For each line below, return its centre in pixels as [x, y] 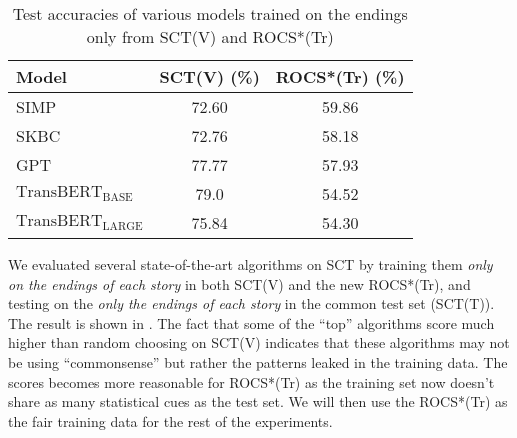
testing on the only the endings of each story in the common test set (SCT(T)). [251, 303]
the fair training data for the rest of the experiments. [170, 420]
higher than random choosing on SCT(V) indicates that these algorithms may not [259, 342]
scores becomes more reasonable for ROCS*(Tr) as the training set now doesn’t [251, 381]
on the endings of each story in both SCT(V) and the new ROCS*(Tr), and [239, 283]
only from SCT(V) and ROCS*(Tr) [210, 36]
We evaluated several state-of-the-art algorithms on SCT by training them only [250, 264]
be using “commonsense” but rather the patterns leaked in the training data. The [258, 361]
